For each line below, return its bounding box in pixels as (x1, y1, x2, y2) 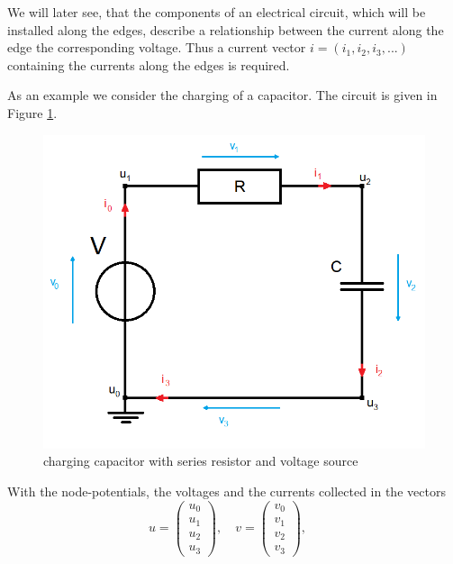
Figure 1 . (7, 103, 58, 122)
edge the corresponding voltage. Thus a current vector (7, 38, 306, 57)
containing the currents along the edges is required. (7, 55, 290, 74)
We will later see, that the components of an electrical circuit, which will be (7, 3, 426, 21)
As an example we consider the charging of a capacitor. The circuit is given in (7, 86, 438, 105)
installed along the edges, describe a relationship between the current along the (7, 20, 444, 39)
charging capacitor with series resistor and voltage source (43, 451, 358, 470)
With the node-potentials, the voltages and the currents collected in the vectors (7, 481, 446, 500)
